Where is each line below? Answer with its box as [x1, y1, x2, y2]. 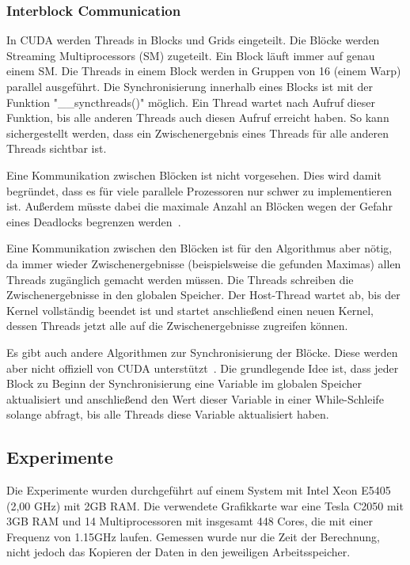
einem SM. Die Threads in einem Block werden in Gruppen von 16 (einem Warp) [6, 63, 401, 79]
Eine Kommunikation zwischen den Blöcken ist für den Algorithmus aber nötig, [6, 240, 393, 256]
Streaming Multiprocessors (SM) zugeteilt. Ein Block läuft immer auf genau [6, 47, 375, 63]
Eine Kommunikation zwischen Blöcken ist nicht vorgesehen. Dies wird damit [6, 166, 382, 183]
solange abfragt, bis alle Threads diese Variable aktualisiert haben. [6, 406, 329, 423]
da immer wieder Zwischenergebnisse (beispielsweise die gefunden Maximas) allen [6, 255, 401, 271]
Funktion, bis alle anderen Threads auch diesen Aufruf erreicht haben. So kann [6, 109, 389, 126]
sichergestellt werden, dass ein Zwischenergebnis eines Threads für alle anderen [6, 124, 389, 141]
